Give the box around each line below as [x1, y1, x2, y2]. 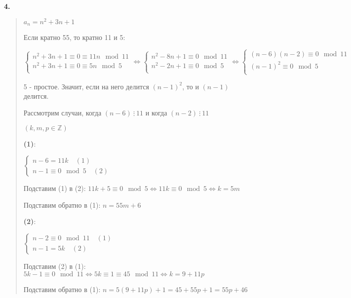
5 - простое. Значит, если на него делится [23, 81, 149, 91]
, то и [182, 81, 199, 91]
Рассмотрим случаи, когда [23, 108, 102, 117]
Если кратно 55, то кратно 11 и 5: [23, 32, 125, 42]
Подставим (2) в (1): [23, 261, 86, 271]
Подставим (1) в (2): [23, 183, 86, 193]
